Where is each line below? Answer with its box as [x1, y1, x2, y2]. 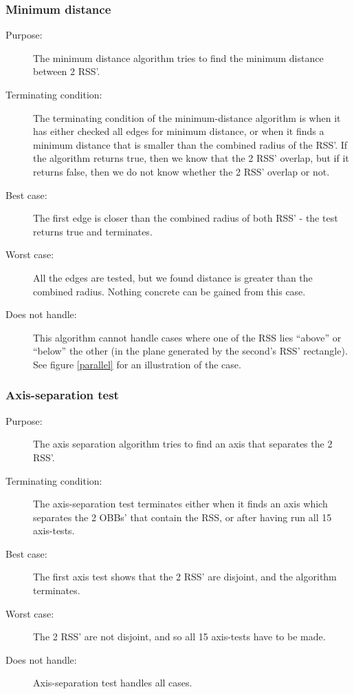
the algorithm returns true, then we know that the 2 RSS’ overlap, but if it [33, 151, 349, 165]
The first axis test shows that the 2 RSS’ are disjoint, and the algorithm [33, 569, 337, 584]
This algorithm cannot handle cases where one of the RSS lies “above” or [33, 330, 342, 344]
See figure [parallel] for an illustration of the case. [33, 357, 241, 371]
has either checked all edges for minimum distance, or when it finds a [33, 124, 324, 138]
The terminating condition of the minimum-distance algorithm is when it [33, 110, 341, 125]
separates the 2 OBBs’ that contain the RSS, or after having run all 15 [33, 509, 332, 524]
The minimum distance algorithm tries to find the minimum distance [33, 50, 324, 65]
